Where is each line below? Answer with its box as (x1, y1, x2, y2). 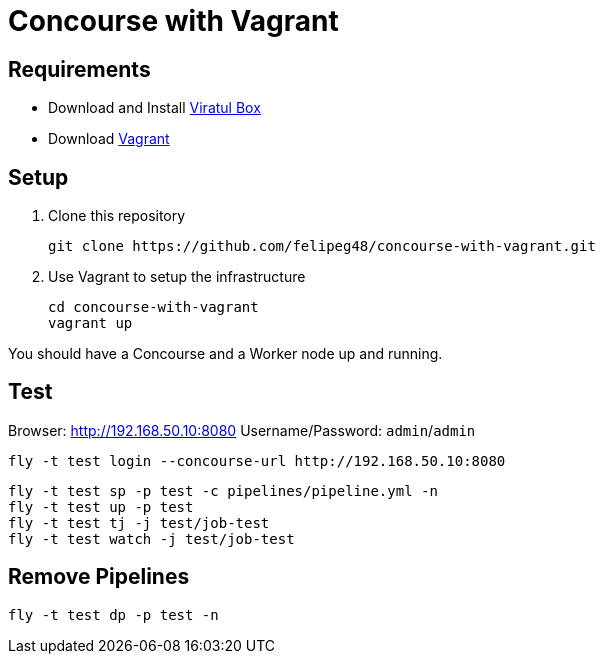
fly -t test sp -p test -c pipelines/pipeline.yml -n (8, 482, 438, 499)
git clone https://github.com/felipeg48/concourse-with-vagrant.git (48, 238, 596, 255)
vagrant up (48, 315, 133, 332)
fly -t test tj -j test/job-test (8, 514, 270, 531)
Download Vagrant (48, 130, 170, 148)
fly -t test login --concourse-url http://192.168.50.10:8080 (8, 452, 506, 469)
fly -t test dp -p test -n (8, 606, 219, 623)
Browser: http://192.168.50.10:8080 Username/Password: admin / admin (8, 421, 476, 439)
